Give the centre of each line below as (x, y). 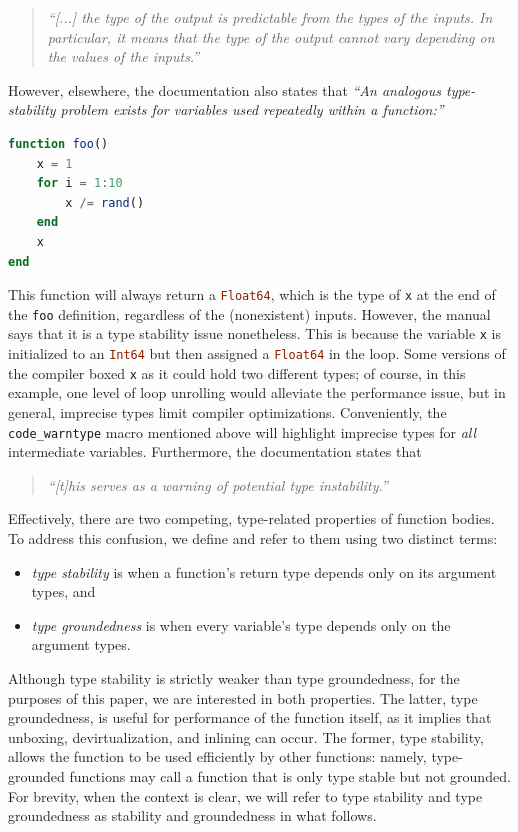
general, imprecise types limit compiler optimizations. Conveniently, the (227, 412)
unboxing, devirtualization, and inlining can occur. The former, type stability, (246, 736)
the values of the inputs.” (123, 56)
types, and (63, 591)
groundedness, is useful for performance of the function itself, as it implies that (250, 717)
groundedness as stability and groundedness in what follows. (192, 815)
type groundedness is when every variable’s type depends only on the (241, 624)
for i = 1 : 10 (79, 183)
